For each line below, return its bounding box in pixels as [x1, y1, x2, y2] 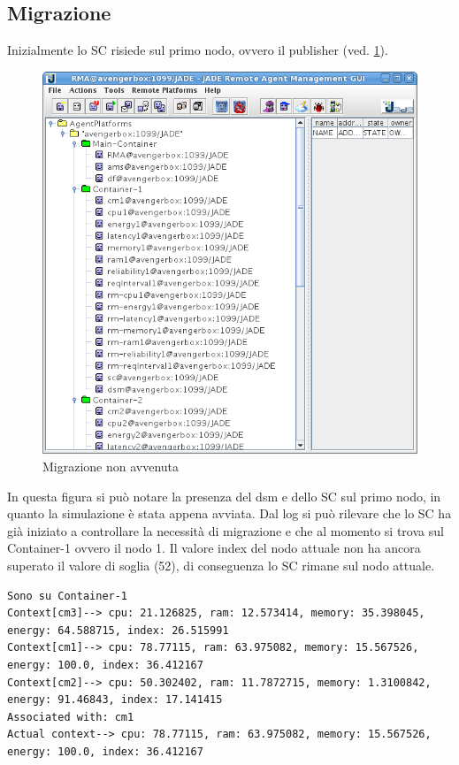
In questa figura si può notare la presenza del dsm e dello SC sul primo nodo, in [7, 486, 441, 505]
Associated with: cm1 [7, 710, 134, 723]
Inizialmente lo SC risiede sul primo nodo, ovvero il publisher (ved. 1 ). [7, 41, 388, 59]
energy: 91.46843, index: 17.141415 [7, 693, 223, 707]
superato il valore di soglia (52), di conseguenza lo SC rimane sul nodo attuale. [7, 556, 435, 575]
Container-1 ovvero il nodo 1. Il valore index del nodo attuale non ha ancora [7, 539, 421, 557]
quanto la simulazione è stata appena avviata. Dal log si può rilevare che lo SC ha [7, 504, 452, 523]
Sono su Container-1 [7, 589, 128, 602]
